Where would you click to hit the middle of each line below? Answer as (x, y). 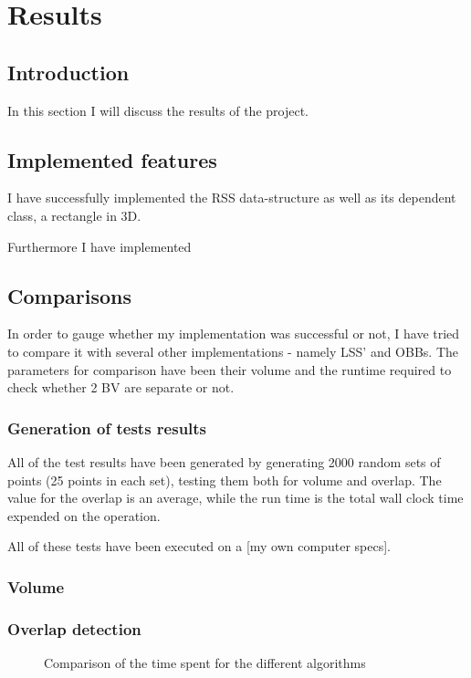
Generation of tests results (107, 428)
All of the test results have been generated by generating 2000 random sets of (224, 461)
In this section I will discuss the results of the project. (158, 110)
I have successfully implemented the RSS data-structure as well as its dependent (232, 198)
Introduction (68, 72)
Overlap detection (74, 628)
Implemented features (112, 159)
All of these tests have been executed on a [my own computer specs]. (199, 546)
